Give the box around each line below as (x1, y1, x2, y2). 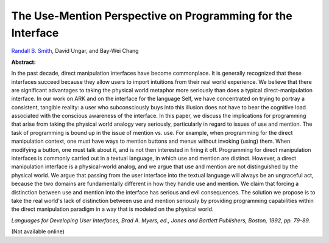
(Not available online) (11, 228, 65, 235)
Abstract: (11, 58, 36, 66)
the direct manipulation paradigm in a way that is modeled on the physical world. (11, 205, 214, 213)
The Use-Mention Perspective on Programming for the (11, 9, 292, 22)
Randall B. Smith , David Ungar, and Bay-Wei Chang (11, 47, 140, 55)
